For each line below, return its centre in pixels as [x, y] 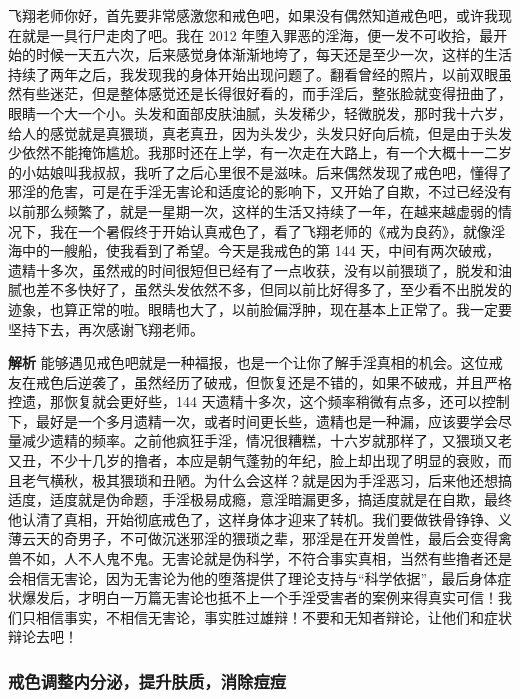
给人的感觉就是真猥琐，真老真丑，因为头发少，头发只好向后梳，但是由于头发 [260, 132]
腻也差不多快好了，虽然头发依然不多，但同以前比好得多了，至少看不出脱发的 [260, 289]
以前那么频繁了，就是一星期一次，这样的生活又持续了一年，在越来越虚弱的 [253, 210]
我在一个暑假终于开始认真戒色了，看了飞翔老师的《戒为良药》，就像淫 [277, 230]
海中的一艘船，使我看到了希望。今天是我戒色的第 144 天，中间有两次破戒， [254, 250]
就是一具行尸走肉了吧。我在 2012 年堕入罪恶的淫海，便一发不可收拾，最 [257, 34]
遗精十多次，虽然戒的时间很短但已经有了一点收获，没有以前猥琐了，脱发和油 [260, 269]
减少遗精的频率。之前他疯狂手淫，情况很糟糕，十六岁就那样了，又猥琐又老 [266, 440]
